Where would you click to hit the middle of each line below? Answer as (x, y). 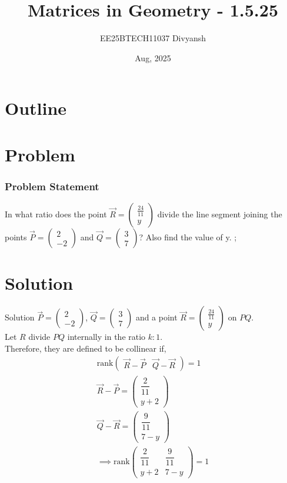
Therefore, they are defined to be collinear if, (86, 348)
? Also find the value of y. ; (188, 237)
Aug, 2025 (153, 57)
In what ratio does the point (56, 214)
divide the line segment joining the (220, 214)
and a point (156, 317)
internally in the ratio (106, 337)
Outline (36, 108)
